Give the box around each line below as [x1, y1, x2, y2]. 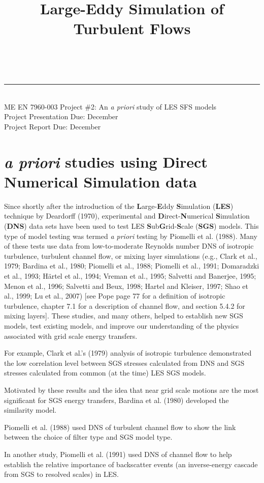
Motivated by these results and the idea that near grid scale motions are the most [4, 384, 259, 395]
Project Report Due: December [4, 121, 101, 131]
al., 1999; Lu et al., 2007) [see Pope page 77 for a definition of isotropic [4, 290, 225, 301]
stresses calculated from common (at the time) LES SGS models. [4, 367, 206, 378]
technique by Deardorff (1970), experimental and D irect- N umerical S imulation [4, 210, 250, 221]
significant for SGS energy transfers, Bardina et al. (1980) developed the [4, 394, 229, 405]
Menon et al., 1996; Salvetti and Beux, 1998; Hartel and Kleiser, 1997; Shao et [4, 280, 249, 291]
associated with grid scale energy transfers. [4, 330, 138, 341]
